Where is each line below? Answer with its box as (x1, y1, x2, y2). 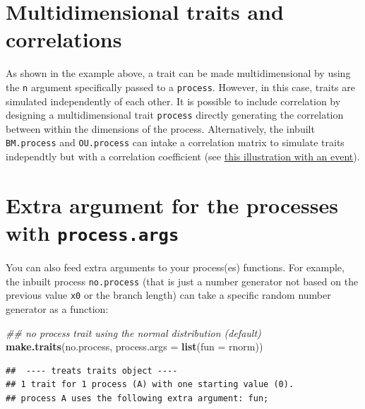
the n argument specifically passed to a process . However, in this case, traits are (6, 79, 355, 94)
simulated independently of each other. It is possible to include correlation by (6, 93, 341, 108)
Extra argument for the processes (6, 190, 338, 219)
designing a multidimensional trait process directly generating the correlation (6, 107, 344, 122)
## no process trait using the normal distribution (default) (6, 325, 261, 340)
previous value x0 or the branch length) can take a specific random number (6, 288, 331, 302)
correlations (6, 25, 122, 54)
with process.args (6, 218, 179, 247)
